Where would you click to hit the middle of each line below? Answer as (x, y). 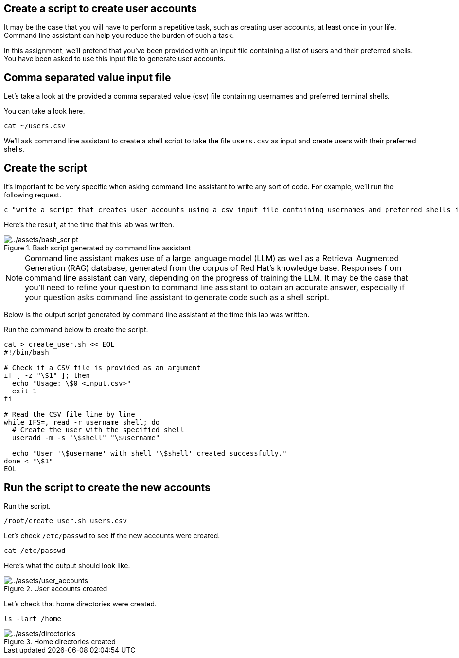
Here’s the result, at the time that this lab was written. (89, 225)
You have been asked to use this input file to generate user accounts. (115, 59)
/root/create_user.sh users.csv (65, 521)
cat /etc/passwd (35, 550)
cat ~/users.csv (35, 126)
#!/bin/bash (26, 352)
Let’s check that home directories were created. (80, 604)
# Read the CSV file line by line (70, 415)
